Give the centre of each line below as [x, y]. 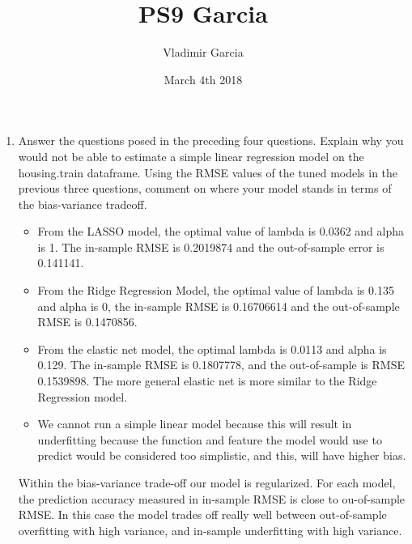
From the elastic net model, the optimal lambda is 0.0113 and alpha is [212, 348]
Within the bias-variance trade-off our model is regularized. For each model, [207, 482]
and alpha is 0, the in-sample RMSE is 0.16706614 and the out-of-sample [219, 306]
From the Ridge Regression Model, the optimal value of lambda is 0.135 [216, 290]
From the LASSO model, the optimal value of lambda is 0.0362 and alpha [221, 231]
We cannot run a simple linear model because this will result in [195, 424]
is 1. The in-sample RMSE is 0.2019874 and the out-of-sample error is [211, 246]
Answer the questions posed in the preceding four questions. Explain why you [211, 140]
